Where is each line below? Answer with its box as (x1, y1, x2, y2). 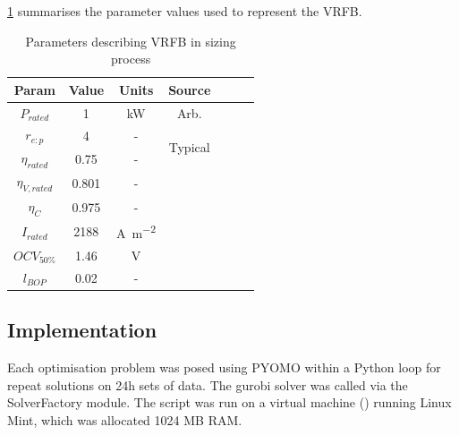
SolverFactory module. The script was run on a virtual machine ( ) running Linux (7, 393, 452, 412)
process (111, 49, 151, 68)
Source (168, 80, 211, 98)
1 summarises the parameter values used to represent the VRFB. (7, 2, 362, 20)
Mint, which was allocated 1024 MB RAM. (7, 410, 242, 429)
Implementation (7, 316, 157, 344)
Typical (168, 137, 210, 156)
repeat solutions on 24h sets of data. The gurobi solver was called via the (7, 375, 408, 394)
